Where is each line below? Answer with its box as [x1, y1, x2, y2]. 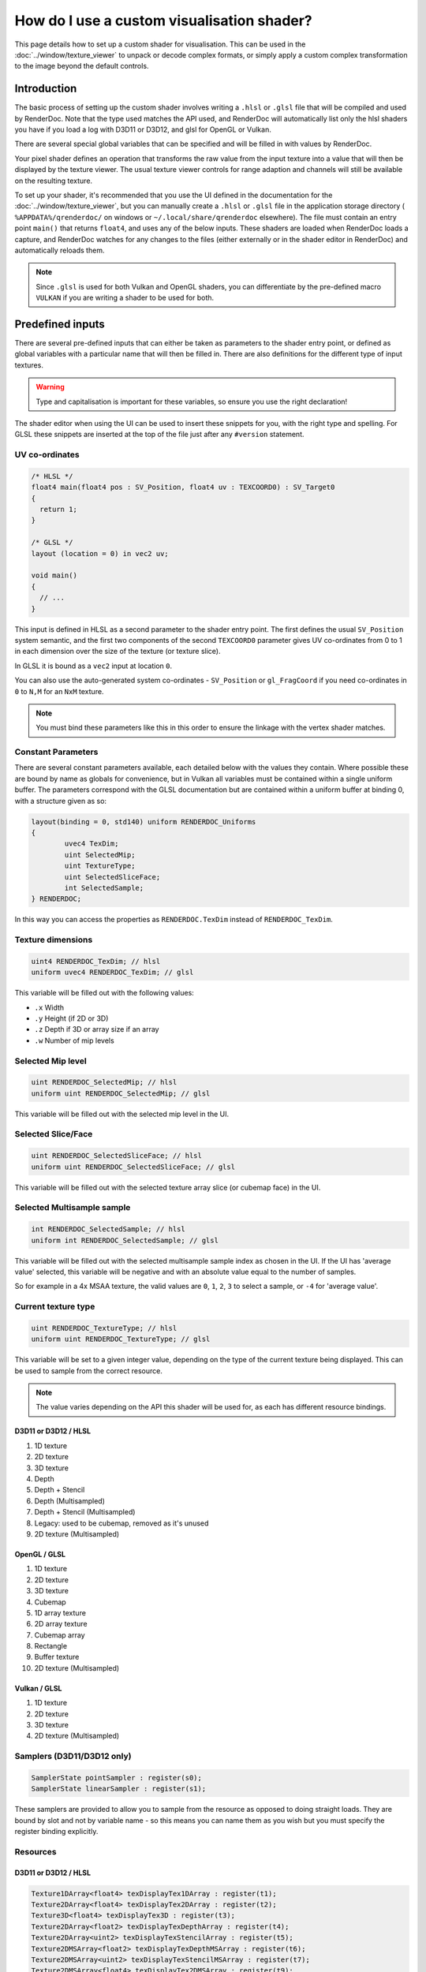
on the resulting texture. [14, 176, 93, 185]
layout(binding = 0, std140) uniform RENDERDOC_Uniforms [31, 817, 256, 826]
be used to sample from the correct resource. [14, 1365, 163, 1376]
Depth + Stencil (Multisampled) [34, 1507, 136, 1517]
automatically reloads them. [14, 245, 105, 255]
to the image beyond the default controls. [14, 62, 149, 71]
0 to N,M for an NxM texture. [14, 686, 104, 696]
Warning [35, 383, 65, 392]
